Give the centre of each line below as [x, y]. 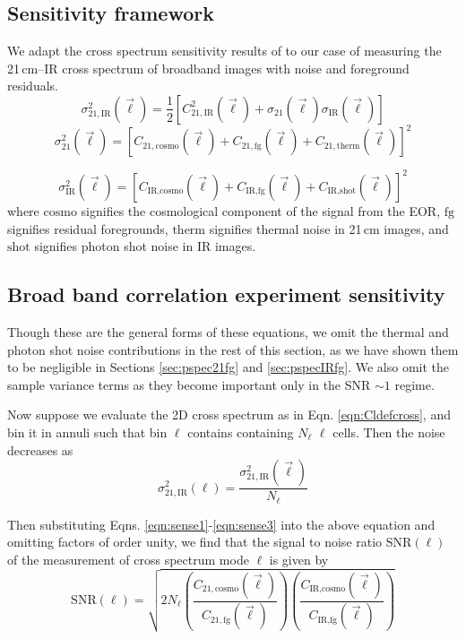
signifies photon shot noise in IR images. [145, 246]
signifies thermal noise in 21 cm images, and [329, 228]
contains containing [241, 432]
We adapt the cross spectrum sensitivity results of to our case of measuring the [224, 51]
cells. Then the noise [389, 432]
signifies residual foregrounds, [88, 228]
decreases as [40, 449]
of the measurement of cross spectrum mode [128, 559]
